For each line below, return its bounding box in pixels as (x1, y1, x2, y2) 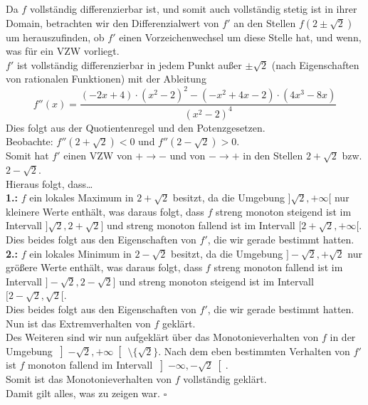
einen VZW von (63, 148, 132, 163)
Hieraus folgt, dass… (6, 176, 93, 191)
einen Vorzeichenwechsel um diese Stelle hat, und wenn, (119, 29, 362, 44)
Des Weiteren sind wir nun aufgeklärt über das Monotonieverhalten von (6, 330, 319, 344)
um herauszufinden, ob (6, 29, 105, 44)
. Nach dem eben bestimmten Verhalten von (158, 343, 350, 358)
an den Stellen (233, 15, 296, 30)
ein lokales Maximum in (29, 190, 134, 205)
